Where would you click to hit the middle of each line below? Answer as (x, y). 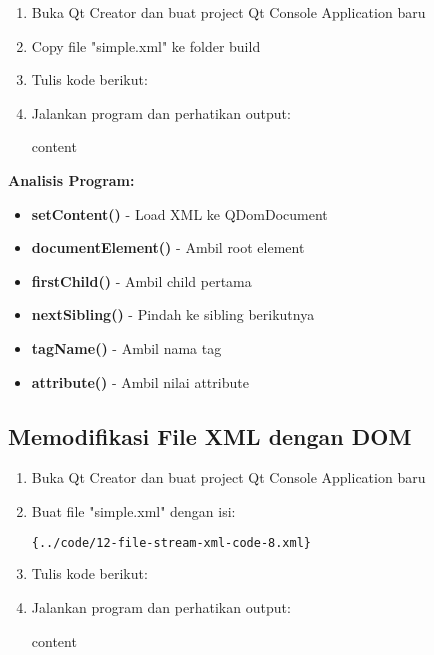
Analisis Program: (71, 179)
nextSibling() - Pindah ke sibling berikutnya (173, 314)
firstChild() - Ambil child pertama (141, 280)
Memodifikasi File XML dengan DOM (210, 435)
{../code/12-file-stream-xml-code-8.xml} (171, 542)
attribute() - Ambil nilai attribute (140, 381)
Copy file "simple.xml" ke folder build (146, 45)
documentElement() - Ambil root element (168, 247)
